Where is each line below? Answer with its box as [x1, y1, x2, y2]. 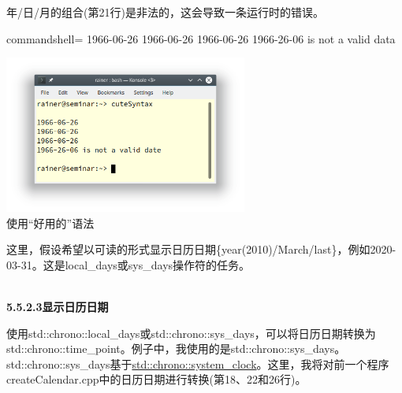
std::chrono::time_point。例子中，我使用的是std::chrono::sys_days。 [6, 340, 346, 357]
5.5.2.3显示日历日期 [6, 298, 109, 315]
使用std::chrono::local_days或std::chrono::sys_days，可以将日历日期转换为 [6, 324, 376, 341]
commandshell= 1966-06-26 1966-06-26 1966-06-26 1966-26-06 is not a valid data [6, 30, 396, 46]
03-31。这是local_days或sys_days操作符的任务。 [6, 256, 251, 273]
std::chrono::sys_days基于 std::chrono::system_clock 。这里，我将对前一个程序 [6, 355, 389, 372]
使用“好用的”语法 [6, 214, 95, 231]
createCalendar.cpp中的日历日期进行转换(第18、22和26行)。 [6, 371, 307, 387]
